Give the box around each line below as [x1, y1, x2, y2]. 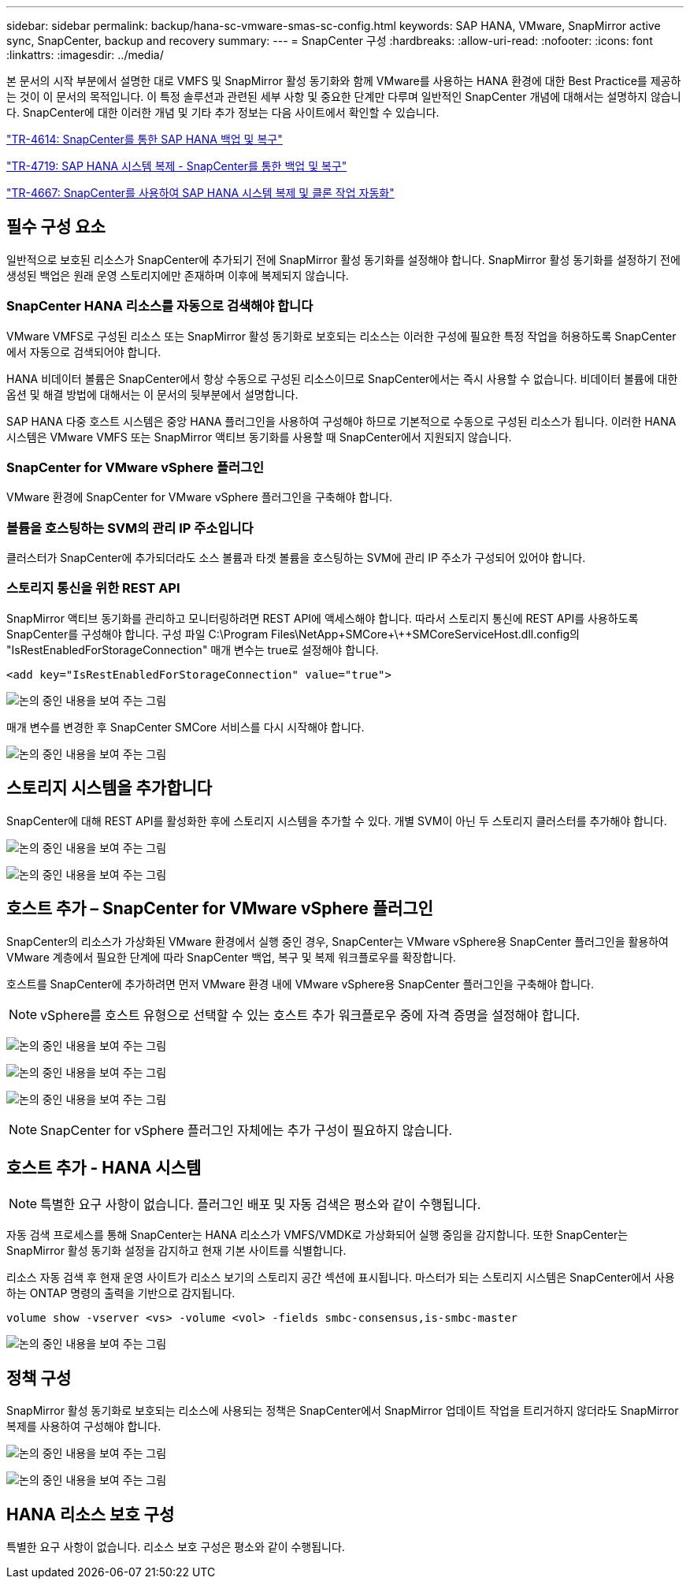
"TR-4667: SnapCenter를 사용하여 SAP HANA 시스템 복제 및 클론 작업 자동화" [6, 186, 395, 199]
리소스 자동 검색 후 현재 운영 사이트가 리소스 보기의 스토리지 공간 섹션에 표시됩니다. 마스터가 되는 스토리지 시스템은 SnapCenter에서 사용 [6, 1271, 675, 1285]
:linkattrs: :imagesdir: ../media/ [6, 48, 164, 61]
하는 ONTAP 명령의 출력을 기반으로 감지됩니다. [6, 1286, 236, 1300]
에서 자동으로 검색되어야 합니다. [6, 344, 161, 359]
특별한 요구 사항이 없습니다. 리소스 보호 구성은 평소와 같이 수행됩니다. [6, 1540, 345, 1554]
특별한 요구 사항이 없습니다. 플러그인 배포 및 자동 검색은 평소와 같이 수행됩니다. [40, 1196, 481, 1213]
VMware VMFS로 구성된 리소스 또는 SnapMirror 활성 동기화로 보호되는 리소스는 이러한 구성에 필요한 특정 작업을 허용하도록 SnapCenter [6, 329, 677, 343]
